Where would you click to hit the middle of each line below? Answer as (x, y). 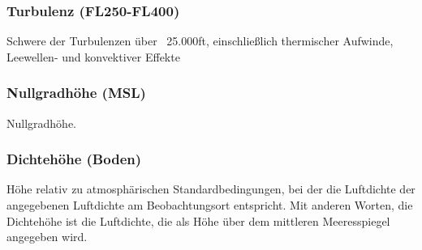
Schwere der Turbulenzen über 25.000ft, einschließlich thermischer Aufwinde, (200, 41)
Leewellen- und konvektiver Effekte (93, 56)
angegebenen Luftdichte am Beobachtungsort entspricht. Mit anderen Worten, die (210, 205)
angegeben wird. (47, 237)
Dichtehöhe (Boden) (74, 159)
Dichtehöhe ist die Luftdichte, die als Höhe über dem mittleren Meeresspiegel (198, 220)
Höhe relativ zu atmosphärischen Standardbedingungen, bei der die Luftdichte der (211, 189)
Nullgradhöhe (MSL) (76, 93)
